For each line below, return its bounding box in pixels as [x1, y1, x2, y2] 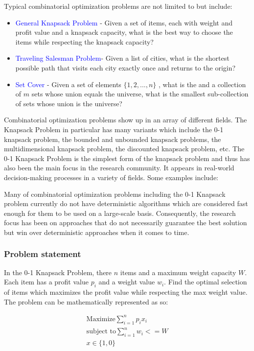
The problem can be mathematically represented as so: [4, 296, 168, 306]
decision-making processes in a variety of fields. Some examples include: [4, 172, 219, 182]
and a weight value [98, 277, 155, 287]
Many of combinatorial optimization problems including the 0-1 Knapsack [4, 188, 226, 199]
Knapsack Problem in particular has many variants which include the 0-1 [4, 124, 224, 134]
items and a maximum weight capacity [120, 267, 236, 277]
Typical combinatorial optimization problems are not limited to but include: [4, 1, 232, 11]
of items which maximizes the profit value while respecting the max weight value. [4, 287, 248, 297]
